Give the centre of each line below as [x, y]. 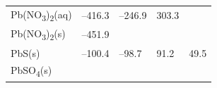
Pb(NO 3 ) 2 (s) [38, 34]
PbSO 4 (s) [31, 71]
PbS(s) [25, 52]
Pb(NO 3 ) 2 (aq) [41, 15]
